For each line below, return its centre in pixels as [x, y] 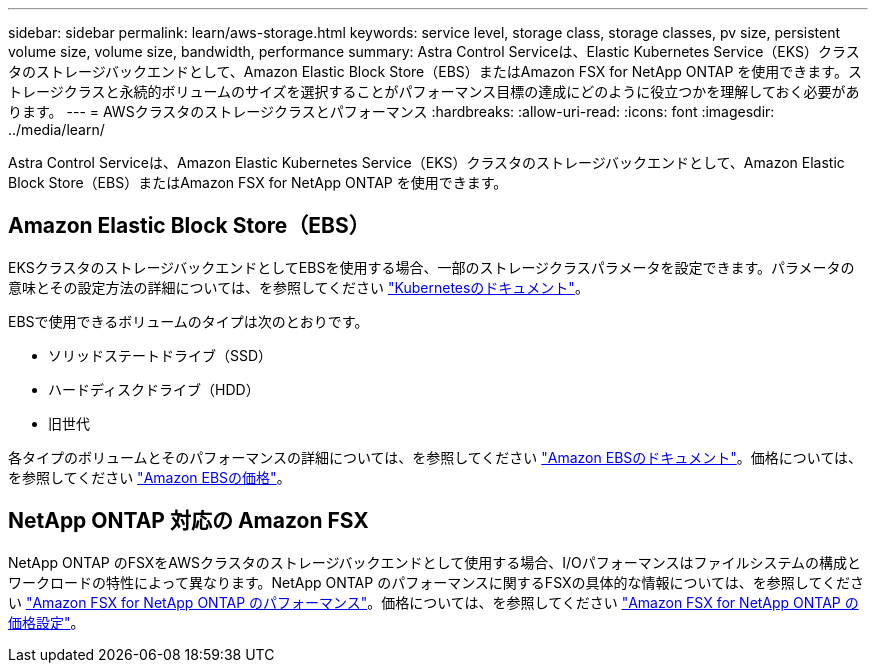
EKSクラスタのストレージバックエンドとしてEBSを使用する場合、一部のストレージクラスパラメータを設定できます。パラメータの [431, 267]
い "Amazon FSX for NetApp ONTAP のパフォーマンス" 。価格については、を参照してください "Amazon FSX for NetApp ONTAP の [433, 602]
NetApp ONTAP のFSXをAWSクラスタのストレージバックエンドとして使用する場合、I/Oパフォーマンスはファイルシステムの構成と [434, 562]
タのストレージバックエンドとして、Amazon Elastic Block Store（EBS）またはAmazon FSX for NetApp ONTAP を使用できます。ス [435, 71]
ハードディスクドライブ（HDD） [154, 389]
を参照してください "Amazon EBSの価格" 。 [149, 477]
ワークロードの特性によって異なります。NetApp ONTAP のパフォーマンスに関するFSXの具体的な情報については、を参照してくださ [436, 582]
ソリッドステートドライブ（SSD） [160, 355]
